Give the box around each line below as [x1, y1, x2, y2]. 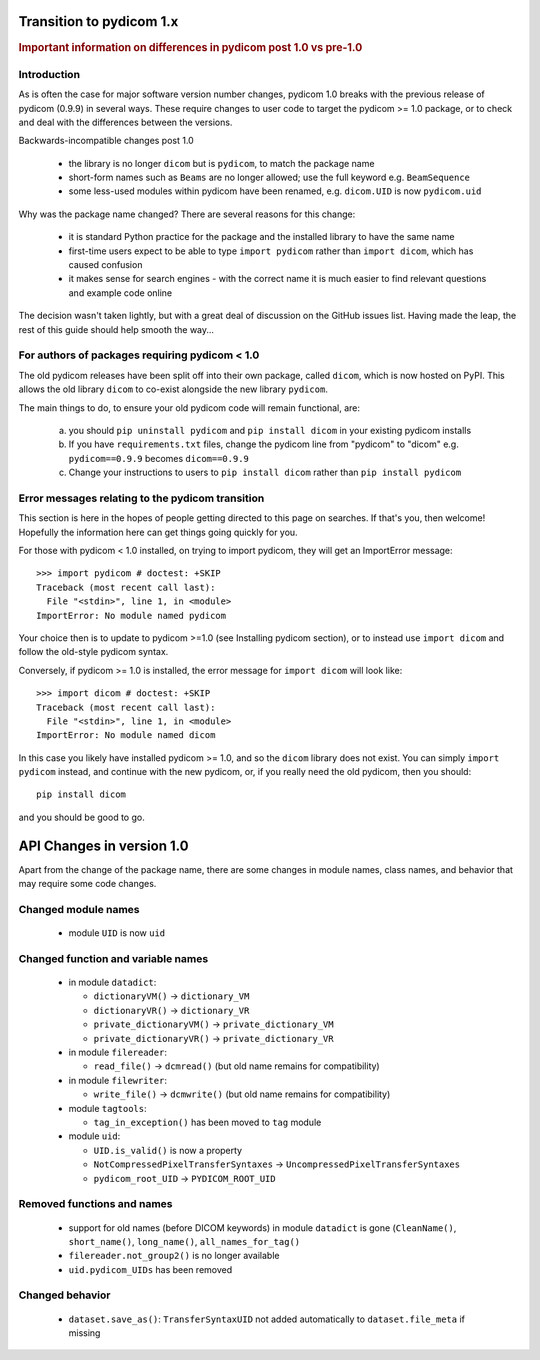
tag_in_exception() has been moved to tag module [93, 1116, 322, 1128]
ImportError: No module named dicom [36, 730, 216, 741]
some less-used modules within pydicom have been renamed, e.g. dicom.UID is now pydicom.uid [68, 185, 482, 197]
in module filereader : [68, 1046, 167, 1059]
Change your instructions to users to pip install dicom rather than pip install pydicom [68, 466, 462, 479]
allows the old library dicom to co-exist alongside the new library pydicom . [18, 383, 329, 395]
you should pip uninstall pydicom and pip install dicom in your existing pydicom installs [68, 424, 472, 436]
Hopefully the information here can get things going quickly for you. [18, 526, 299, 538]
